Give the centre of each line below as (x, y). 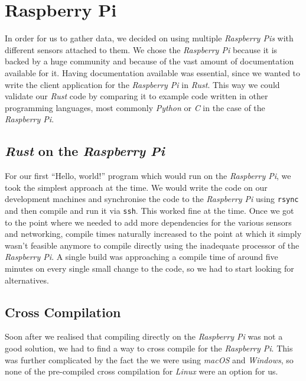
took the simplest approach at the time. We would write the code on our (136, 187)
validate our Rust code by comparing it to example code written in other (136, 96)
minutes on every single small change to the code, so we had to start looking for (149, 268)
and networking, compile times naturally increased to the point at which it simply (153, 234)
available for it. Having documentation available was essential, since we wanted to (153, 72)
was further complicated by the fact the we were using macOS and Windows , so (149, 359)
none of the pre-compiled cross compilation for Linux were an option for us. (141, 371)
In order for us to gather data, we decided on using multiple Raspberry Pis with (149, 38)
